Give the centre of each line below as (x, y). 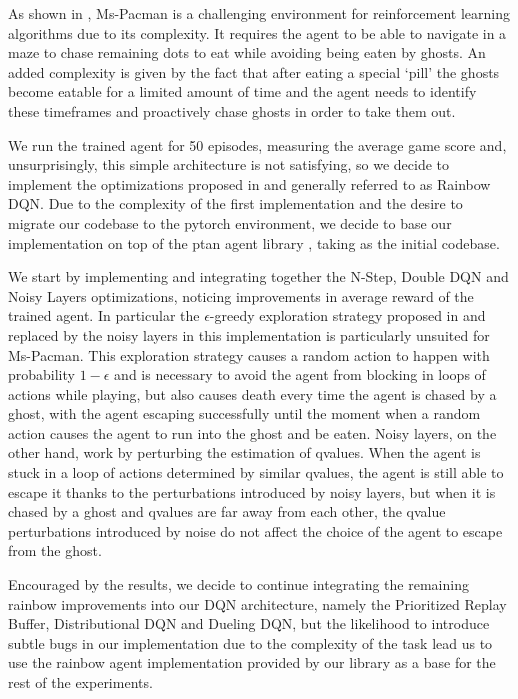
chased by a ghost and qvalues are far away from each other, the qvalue (227, 511)
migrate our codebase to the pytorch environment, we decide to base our (230, 222)
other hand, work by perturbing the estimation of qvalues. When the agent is (244, 452)
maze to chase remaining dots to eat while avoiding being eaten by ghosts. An (247, 52)
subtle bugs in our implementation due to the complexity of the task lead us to (250, 642)
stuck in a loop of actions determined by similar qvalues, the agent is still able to (256, 472)
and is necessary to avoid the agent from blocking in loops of (300, 374)
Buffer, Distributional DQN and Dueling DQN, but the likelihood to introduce (249, 623)
